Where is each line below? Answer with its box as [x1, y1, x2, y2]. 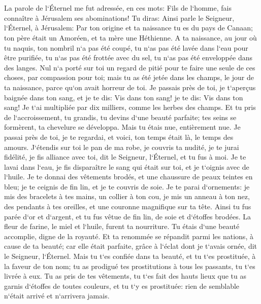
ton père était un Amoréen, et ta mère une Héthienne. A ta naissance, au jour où [4, 32, 257, 43]
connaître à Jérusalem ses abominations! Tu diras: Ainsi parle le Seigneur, [4, 12, 235, 23]
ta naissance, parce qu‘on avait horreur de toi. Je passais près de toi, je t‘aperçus [4, 82, 256, 92]
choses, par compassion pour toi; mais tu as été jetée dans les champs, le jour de [4, 72, 254, 83]
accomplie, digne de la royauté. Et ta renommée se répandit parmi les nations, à [4, 231, 253, 241]
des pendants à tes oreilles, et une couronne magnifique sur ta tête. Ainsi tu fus [4, 201, 251, 212]
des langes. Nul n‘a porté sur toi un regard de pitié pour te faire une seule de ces [4, 62, 255, 72]
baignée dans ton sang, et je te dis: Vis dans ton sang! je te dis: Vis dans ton [4, 92, 243, 102]
